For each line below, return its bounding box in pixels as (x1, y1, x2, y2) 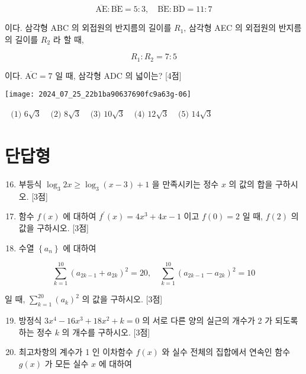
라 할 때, (53, 33, 84, 45)
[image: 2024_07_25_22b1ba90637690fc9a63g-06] (5, 90, 191, 99)
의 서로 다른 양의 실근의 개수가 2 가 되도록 (142, 314, 298, 327)
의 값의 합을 (228, 178, 273, 190)
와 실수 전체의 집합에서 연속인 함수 (162, 346, 291, 358)
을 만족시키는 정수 (152, 178, 219, 190)
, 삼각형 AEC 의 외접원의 (183, 21, 276, 34)
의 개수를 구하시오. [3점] (62, 325, 150, 338)
